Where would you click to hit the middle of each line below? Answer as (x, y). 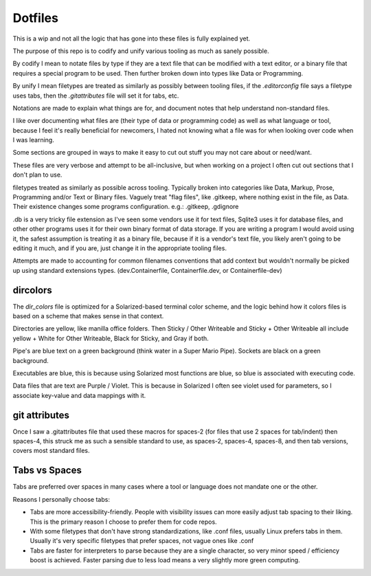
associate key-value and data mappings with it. (79, 395)
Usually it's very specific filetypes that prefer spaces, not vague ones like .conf (142, 541)
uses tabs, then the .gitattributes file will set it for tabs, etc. (96, 96)
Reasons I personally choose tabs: (61, 499)
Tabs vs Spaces (47, 470)
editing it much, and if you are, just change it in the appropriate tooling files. (120, 248)
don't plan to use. (37, 175)
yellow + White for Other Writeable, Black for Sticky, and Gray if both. (111, 338)
